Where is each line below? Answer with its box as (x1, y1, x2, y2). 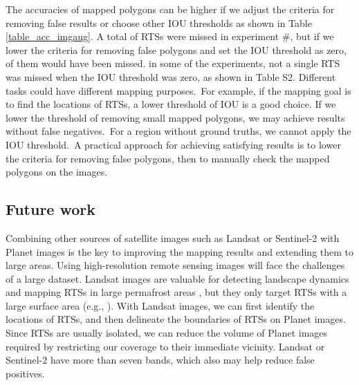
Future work (6, 198, 96, 220)
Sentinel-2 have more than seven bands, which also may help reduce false (6, 353, 315, 367)
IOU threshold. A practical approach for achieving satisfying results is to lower (6, 137, 341, 151)
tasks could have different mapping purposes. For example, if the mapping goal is (6, 83, 351, 97)
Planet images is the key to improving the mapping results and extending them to (6, 244, 354, 259)
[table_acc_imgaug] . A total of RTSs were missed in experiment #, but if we (6, 29, 334, 44)
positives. (6, 366, 45, 380)
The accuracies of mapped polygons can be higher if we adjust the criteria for (6, 2, 335, 16)
